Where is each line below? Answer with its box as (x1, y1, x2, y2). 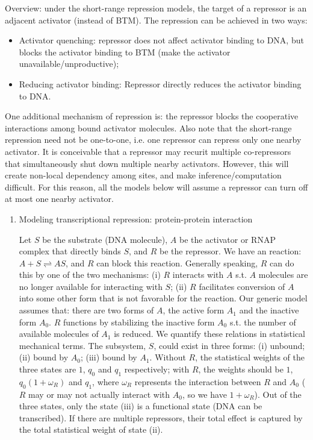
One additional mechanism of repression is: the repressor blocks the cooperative (5, 110, 299, 122)
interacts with (172, 268, 224, 281)
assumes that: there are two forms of (19, 304, 154, 316)
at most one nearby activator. (5, 192, 114, 205)
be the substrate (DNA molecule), (42, 233, 168, 245)
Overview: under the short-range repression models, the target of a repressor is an (5, 2, 307, 14)
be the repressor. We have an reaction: (160, 245, 302, 257)
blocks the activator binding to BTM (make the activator (19, 45, 231, 58)
